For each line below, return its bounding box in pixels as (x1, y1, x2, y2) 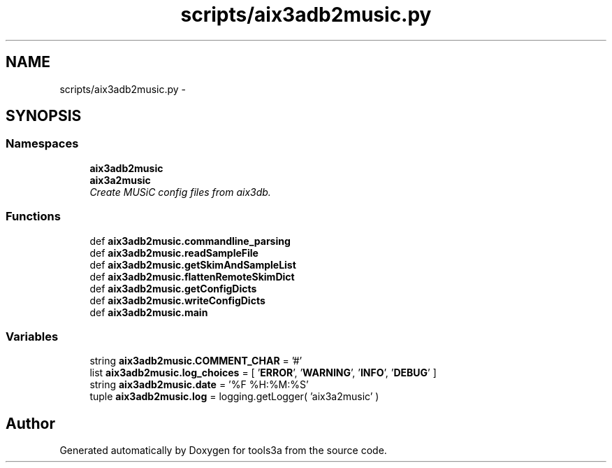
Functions (6, 209, 61, 224)
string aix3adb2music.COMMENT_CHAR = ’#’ (89, 355, 303, 367)
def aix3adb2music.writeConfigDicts (89, 294, 265, 306)
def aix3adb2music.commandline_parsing (89, 234, 291, 247)
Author (6, 414, 55, 432)
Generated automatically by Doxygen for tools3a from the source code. (59, 444, 387, 457)
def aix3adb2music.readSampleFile (89, 246, 258, 259)
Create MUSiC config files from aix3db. (89, 185, 271, 198)
